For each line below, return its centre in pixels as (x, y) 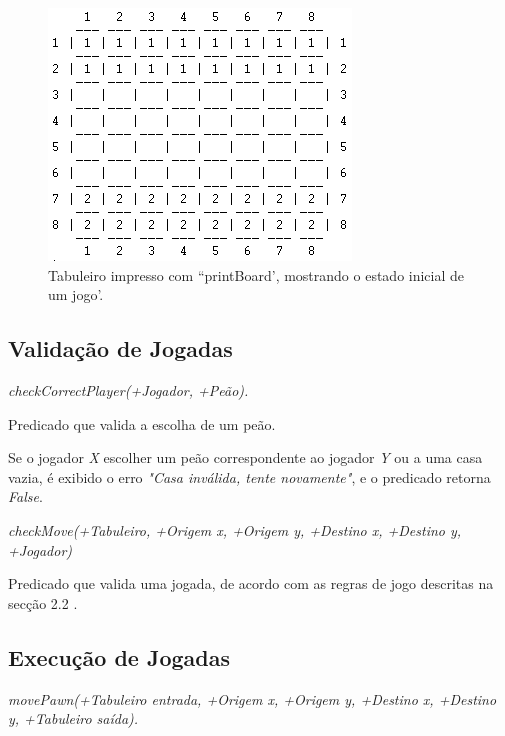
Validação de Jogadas (120, 348)
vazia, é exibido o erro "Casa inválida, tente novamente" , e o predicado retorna (249, 476)
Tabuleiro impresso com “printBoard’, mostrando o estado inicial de (256, 274)
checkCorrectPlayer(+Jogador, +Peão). (128, 389)
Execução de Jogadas (119, 656)
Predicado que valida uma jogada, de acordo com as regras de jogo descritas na (251, 583)
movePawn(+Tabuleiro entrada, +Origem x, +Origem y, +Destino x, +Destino (252, 698)
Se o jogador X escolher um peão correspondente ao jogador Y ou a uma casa (245, 457)
